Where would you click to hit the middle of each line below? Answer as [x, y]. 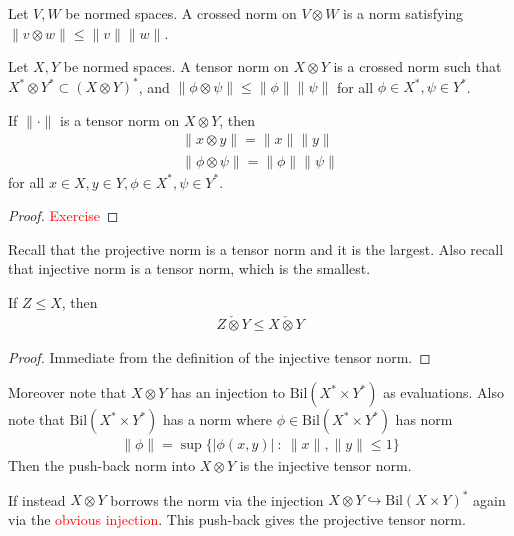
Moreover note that [67, 392]
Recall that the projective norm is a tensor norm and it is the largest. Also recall [256, 248]
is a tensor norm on [120, 119]
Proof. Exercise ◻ [63, 215]
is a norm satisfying [403, 13]
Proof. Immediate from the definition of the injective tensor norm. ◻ [219, 356]
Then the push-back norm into [102, 465]
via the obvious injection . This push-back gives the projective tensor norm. [237, 519]
